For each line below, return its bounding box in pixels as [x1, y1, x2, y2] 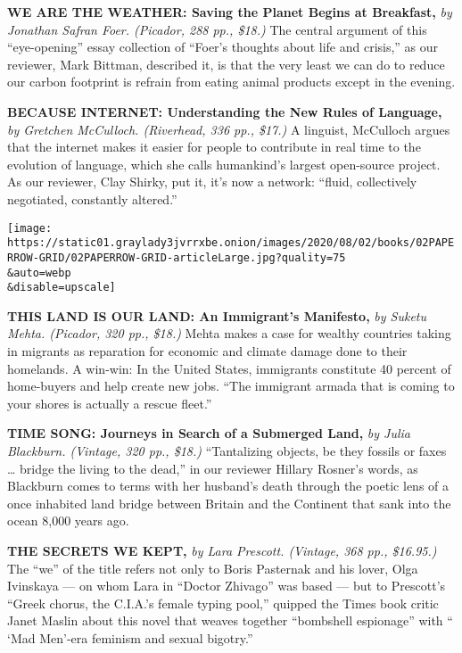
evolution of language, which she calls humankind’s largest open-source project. [7, 154, 441, 173]
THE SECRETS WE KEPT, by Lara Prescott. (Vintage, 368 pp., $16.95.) [7, 541, 437, 559]
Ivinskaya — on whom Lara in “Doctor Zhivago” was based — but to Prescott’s [7, 576, 446, 595]
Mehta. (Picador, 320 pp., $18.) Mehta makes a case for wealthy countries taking [7, 324, 451, 343]
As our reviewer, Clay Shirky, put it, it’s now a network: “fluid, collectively [7, 172, 417, 191]
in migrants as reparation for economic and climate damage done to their [7, 342, 408, 360]
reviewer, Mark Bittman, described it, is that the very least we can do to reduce [7, 54, 445, 73]
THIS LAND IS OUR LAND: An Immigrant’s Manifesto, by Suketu [7, 306, 426, 325]
